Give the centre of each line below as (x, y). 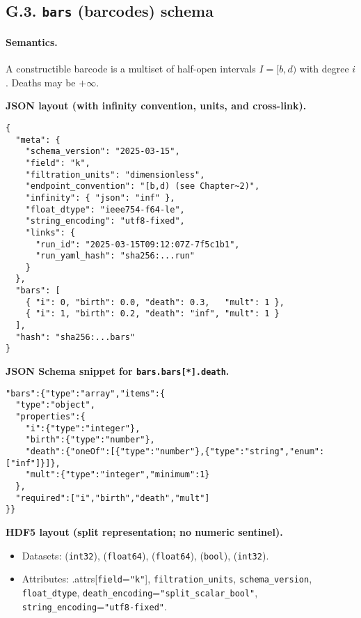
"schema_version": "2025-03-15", (103, 152)
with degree (324, 69)
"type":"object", (55, 405)
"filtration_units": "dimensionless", (115, 175)
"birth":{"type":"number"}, (90, 440)
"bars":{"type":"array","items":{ (86, 393)
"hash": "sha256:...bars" (75, 337)
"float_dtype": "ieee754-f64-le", (105, 209)
